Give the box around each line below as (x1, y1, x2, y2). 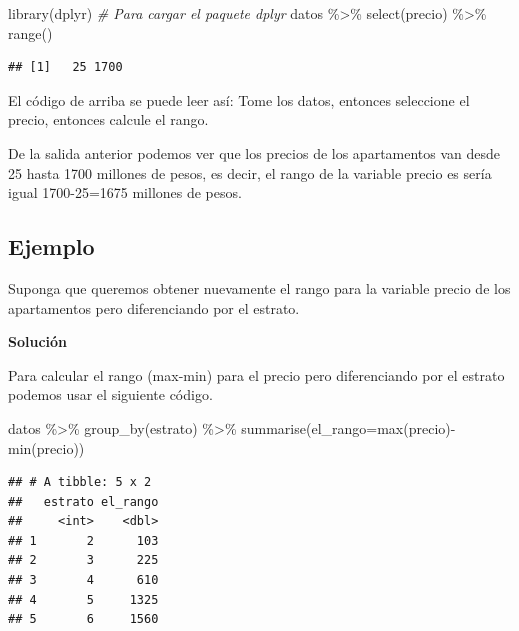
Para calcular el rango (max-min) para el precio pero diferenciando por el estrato (8, 364, 505, 385)
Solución (8, 331, 68, 352)
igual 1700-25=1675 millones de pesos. (8, 182, 242, 203)
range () (8, 22, 53, 43)
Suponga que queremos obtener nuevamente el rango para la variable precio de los (8, 277, 511, 298)
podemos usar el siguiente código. (8, 384, 213, 405)
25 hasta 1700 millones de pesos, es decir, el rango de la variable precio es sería (8, 162, 492, 183)
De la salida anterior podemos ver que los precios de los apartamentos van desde (8, 142, 501, 163)
